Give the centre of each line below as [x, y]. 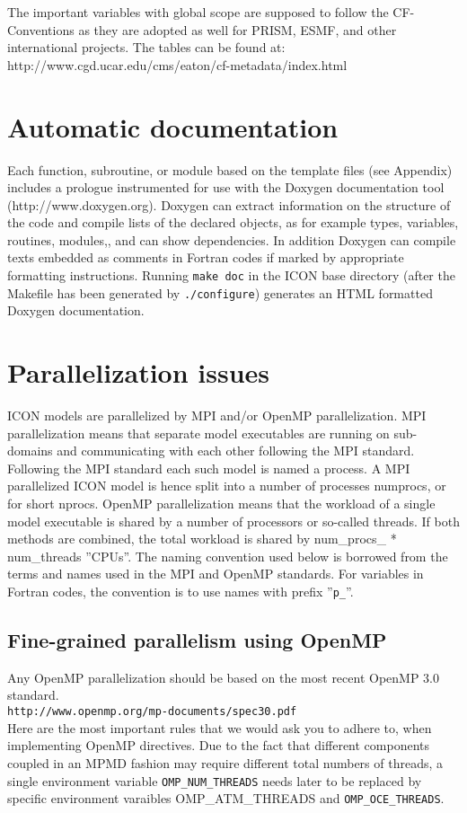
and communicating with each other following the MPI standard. [236, 451]
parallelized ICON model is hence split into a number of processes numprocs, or [227, 486]
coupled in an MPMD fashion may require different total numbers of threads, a [225, 762]
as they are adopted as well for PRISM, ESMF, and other [238, 29]
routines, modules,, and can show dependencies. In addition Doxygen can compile [232, 239]
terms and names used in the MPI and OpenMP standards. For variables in [216, 574]
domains [30, 451]
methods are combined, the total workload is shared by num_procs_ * [202, 539]
